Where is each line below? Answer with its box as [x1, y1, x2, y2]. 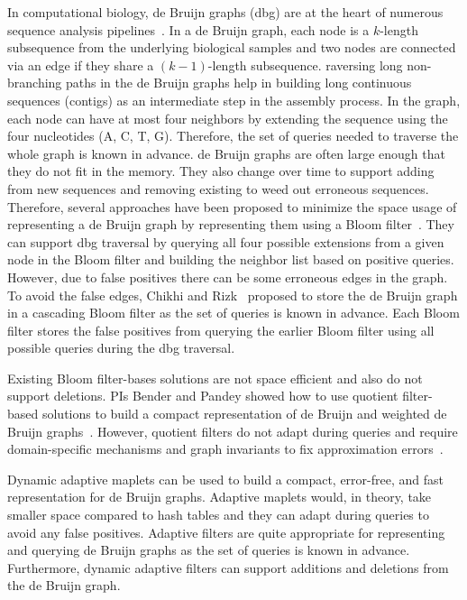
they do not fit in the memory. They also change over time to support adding [7, 162, 435, 180]
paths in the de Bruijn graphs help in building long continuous [66, 73, 412, 92]
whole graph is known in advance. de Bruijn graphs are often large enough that [7, 143, 445, 162]
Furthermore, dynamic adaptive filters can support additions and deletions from [7, 558, 449, 577]
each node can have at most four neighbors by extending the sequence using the [7, 108, 448, 127]
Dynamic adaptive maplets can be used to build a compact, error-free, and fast [7, 469, 444, 488]
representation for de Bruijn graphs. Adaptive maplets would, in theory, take [7, 487, 432, 506]
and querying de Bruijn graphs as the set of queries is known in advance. [7, 540, 410, 559]
